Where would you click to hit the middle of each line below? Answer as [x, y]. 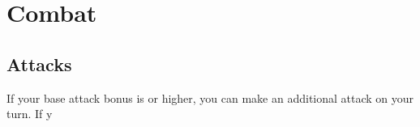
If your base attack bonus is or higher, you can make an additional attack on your [210, 97]
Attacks [39, 63]
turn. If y [30, 114]
